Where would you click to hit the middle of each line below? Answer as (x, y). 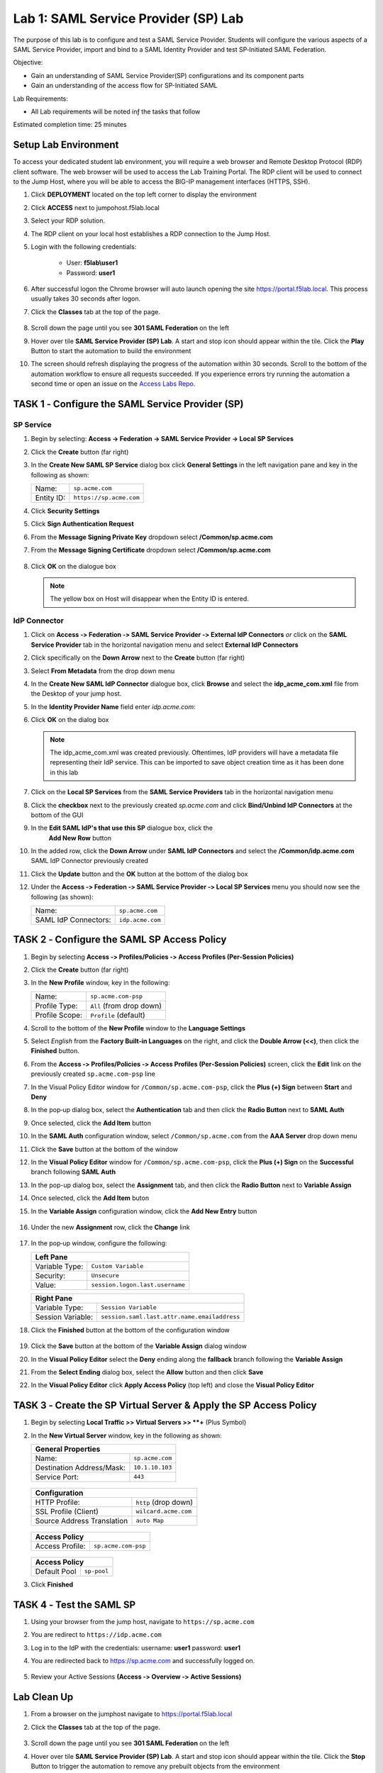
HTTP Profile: (58, 1502)
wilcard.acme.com (163, 1512)
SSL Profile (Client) (67, 1511)
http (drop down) (165, 1502)
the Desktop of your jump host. (76, 694)
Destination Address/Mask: (80, 1467)
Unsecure (105, 1275)
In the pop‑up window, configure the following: (99, 1243)
